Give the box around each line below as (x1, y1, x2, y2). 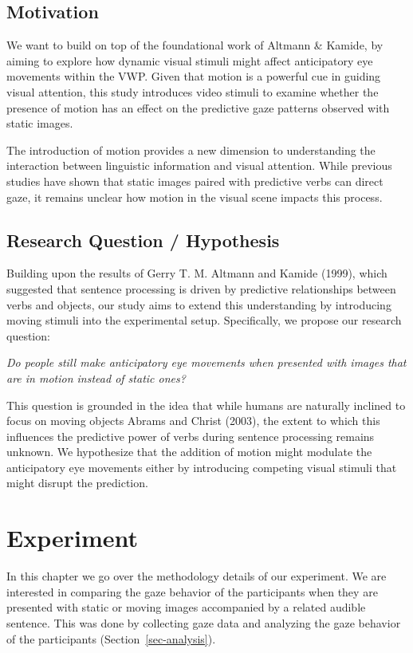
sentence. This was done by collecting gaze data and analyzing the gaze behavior (6, 614, 401, 631)
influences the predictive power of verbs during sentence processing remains (6, 427, 375, 444)
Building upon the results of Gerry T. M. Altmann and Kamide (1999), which (6, 265, 387, 281)
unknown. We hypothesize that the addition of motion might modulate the (6, 443, 372, 460)
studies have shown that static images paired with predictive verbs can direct (6, 172, 383, 189)
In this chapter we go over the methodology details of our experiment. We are (6, 568, 387, 584)
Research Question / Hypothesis (6, 227, 280, 252)
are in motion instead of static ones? (6, 369, 186, 386)
